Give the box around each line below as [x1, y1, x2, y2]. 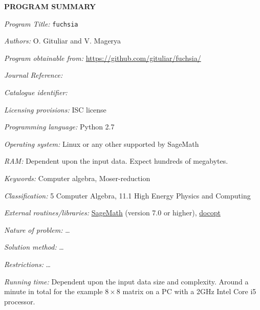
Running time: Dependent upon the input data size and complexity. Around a [4, 276, 249, 286]
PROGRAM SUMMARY [4, 1, 96, 11]
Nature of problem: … [4, 224, 70, 235]
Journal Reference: [4, 70, 63, 80]
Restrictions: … [4, 258, 51, 269]
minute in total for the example [4, 286, 103, 297]
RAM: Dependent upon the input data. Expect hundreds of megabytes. [4, 156, 228, 166]
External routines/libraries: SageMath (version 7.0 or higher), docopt [4, 207, 221, 218]
